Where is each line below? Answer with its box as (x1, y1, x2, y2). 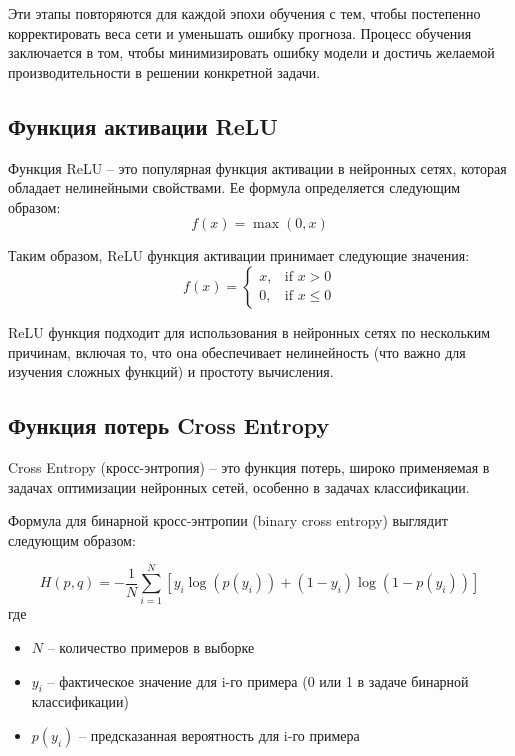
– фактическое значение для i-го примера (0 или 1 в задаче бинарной (47, 670, 469, 691)
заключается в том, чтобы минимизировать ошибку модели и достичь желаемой (8, 42, 495, 63)
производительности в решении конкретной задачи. (8, 61, 321, 82)
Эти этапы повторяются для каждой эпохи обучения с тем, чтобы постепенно (8, 3, 481, 23)
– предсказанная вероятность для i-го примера (79, 725, 360, 746)
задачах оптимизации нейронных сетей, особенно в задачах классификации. (8, 476, 470, 497)
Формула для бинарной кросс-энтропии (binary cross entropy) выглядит (8, 510, 448, 531)
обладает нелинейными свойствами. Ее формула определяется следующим (8, 177, 461, 198)
